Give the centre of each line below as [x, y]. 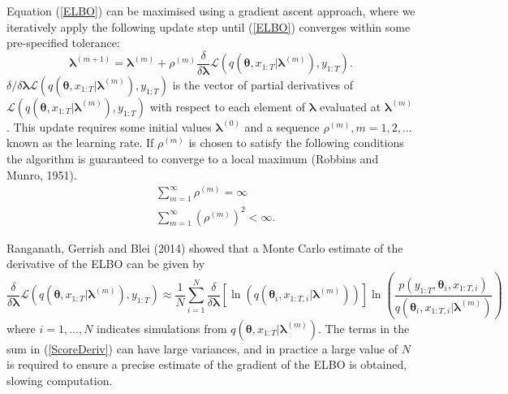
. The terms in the [364, 328]
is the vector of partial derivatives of [263, 84]
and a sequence [282, 126]
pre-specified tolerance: [63, 43]
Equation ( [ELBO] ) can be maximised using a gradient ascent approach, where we [211, 11]
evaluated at [351, 106]
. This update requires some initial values [109, 126]
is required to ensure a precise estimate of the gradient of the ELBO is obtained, [207, 364]
